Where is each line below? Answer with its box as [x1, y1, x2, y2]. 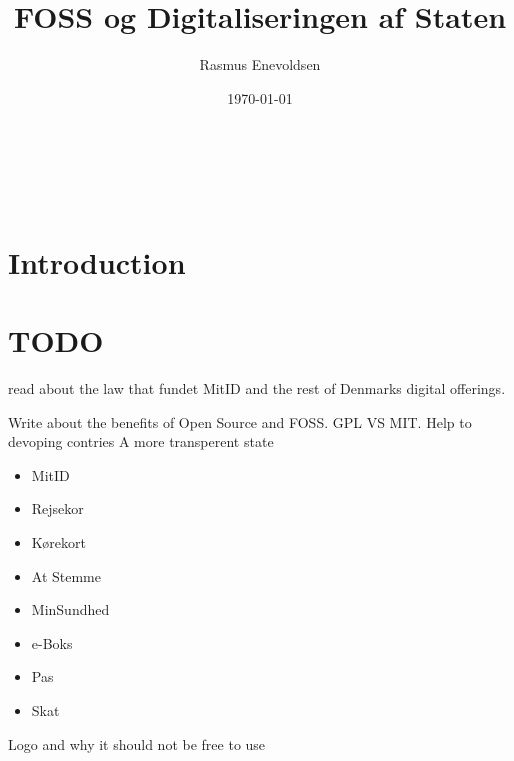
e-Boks [31, 632, 73, 653]
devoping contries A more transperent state [8, 431, 274, 452]
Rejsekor [31, 498, 84, 519]
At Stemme [31, 565, 101, 586]
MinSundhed [31, 599, 110, 620]
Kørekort [31, 531, 86, 552]
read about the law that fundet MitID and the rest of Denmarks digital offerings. [8, 378, 506, 398]
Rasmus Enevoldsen [199, 54, 321, 75]
